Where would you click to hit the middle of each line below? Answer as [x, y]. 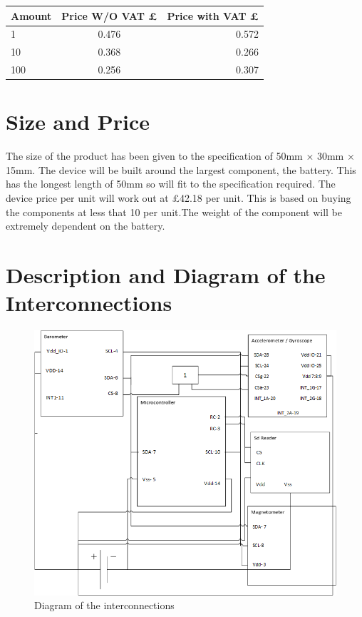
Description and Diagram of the [166, 275]
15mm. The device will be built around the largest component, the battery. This [181, 169]
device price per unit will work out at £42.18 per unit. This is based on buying [179, 198]
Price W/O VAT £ [109, 15]
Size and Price [78, 122]
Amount [31, 15]
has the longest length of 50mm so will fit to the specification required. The [171, 184]
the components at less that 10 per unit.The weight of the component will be [174, 211]
